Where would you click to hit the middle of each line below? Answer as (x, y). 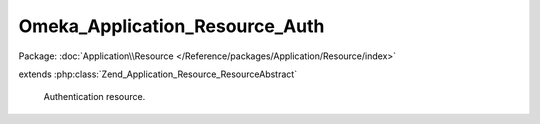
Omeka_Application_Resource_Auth (171, 26)
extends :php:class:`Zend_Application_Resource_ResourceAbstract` (158, 74)
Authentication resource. (94, 97)
